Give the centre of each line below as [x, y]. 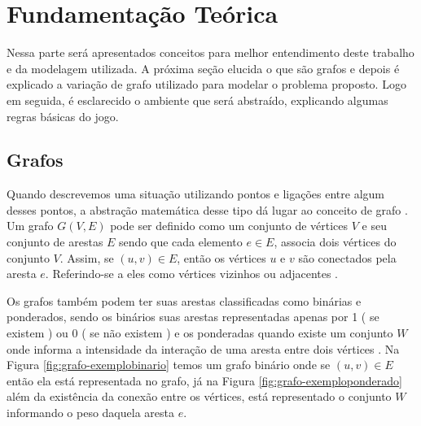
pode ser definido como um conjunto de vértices [229, 226]
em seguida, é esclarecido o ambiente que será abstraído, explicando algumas [197, 100]
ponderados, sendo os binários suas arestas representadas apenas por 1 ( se [193, 317]
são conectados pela [347, 257]
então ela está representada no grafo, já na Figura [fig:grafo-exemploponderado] [204, 380]
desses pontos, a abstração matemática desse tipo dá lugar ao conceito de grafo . [207, 209]
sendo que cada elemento [181, 242]
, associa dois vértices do [335, 242]
